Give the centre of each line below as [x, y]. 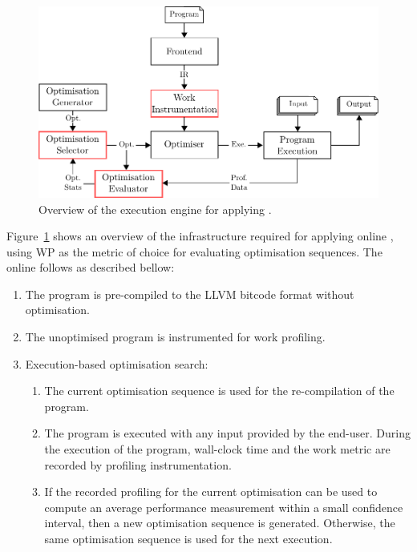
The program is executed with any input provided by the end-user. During [227, 433]
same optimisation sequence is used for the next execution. [188, 539]
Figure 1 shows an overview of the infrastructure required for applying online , [200, 236]
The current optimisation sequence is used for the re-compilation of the [219, 391]
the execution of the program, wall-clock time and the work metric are [217, 449]
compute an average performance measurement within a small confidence [224, 507]
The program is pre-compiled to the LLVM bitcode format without [190, 294]
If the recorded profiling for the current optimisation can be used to [211, 492]
